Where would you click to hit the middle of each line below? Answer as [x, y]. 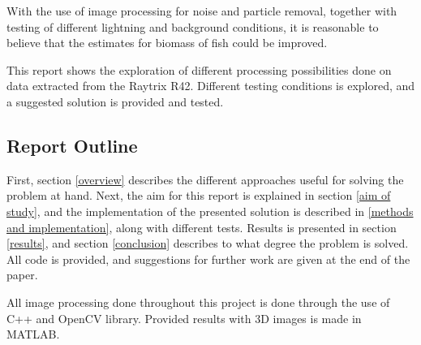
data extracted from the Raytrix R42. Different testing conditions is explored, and [211, 86]
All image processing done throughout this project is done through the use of [198, 302]
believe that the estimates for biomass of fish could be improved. [167, 43]
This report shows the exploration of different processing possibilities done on [199, 69]
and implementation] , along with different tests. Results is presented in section [202, 227]
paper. [22, 275]
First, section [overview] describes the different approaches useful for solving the [205, 179]
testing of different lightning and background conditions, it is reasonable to [193, 26]
